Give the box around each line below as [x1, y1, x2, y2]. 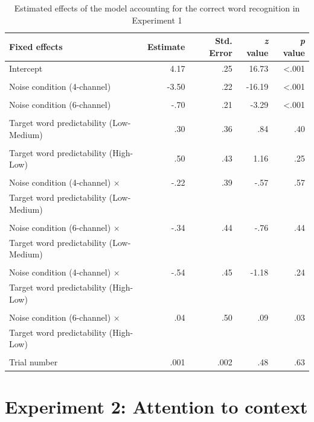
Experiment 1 [132, 13, 182, 26]
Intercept [9, 61, 43, 74]
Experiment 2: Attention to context [5, 394, 308, 418]
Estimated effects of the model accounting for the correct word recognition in [14, 2, 300, 14]
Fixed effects [9, 40, 63, 52]
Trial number [9, 356, 58, 368]
